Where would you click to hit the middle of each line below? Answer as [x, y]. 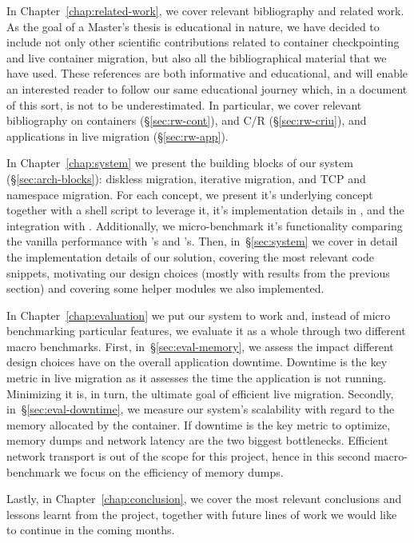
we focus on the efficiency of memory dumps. [173, 471]
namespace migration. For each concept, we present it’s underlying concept [190, 194]
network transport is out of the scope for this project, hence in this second [189, 456]
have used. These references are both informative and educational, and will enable [207, 73]
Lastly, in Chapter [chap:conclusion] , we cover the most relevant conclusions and [204, 499]
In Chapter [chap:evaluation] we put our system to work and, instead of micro [199, 315]
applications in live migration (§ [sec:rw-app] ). [117, 136]
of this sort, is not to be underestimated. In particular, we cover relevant [184, 104]
